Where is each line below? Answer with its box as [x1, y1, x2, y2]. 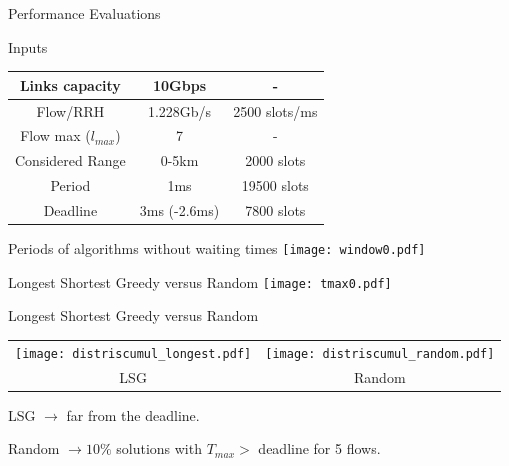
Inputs [8, 36, 48, 57]
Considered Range [15, 150, 126, 171]
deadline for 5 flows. [258, 438, 381, 459]
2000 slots [245, 150, 306, 171]
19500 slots [241, 175, 309, 196]
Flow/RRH [36, 100, 105, 121]
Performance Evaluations [8, 3, 161, 23]
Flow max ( [20, 125, 91, 146]
